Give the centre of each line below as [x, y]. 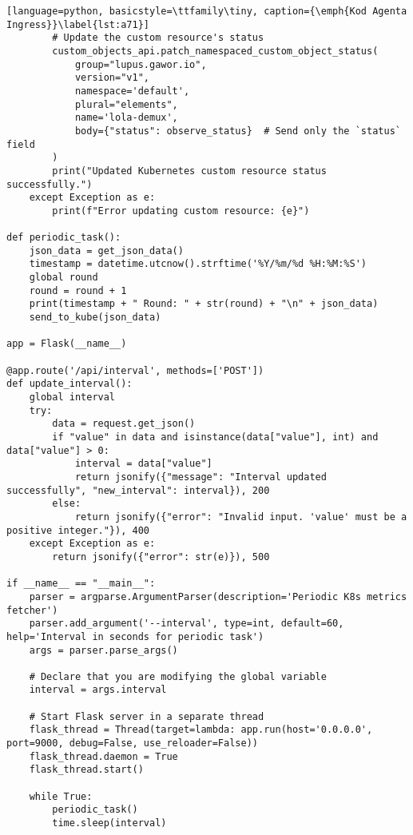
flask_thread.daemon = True [103, 756]
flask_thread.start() [86, 770]
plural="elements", [126, 104]
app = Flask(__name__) [67, 344]
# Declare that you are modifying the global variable [178, 676]
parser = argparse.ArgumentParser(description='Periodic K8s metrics [218, 596]
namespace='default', [132, 91]
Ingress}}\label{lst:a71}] [78, 24]
